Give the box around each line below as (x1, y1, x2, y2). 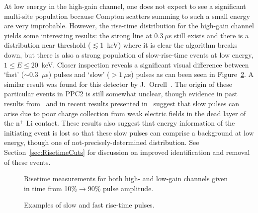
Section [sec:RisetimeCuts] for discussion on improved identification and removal (4, 146, 250, 157)
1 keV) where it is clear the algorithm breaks (100, 40, 238, 50)
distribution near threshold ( (4, 40, 91, 50)
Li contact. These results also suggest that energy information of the (26, 118, 235, 128)
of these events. (4, 156, 51, 167)
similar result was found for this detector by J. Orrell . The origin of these (4, 78, 232, 89)
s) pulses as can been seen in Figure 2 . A (128, 69, 254, 79)
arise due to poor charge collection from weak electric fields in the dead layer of (4, 108, 246, 118)
